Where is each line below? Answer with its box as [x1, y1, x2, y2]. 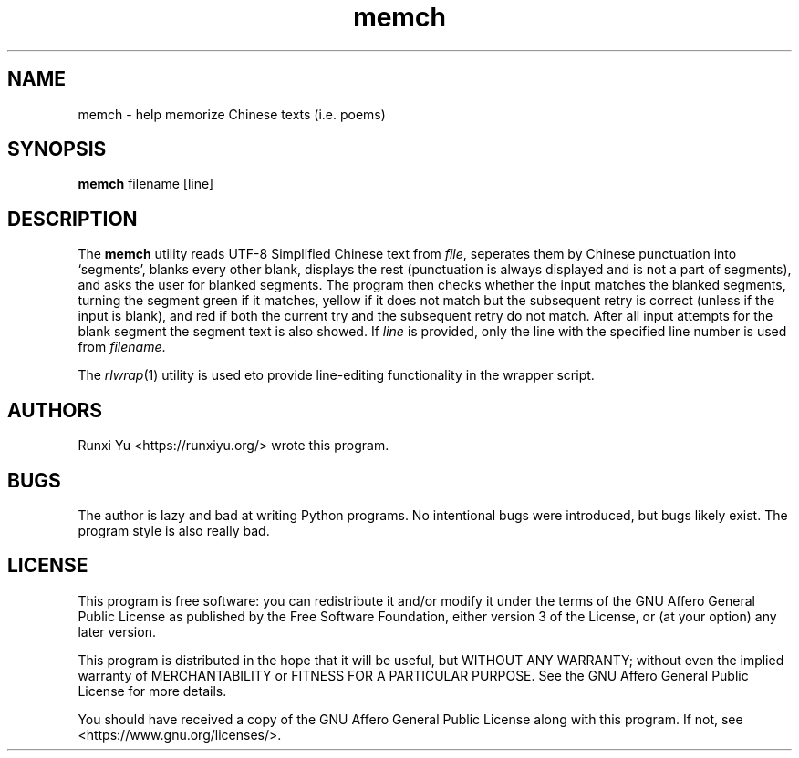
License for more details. [78, 682, 227, 699]
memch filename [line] [78, 176, 214, 192]
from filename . [78, 339, 166, 355]
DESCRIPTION [7, 207, 138, 230]
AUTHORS [7, 398, 103, 422]
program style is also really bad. [78, 522, 270, 538]
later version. [78, 623, 156, 640]
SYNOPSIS [7, 138, 107, 161]
